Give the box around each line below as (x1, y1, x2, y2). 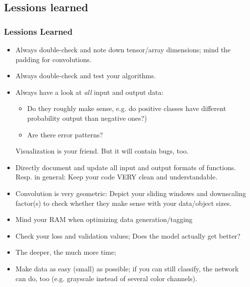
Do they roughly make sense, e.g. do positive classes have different (27, 103, 226, 113)
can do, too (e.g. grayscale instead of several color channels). (15, 273, 198, 283)
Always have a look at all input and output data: (15, 87, 164, 97)
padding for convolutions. (15, 54, 92, 64)
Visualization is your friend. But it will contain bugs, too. (15, 146, 189, 156)
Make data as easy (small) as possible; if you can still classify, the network (15, 263, 239, 273)
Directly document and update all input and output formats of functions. (15, 162, 236, 172)
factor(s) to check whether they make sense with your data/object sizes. (15, 198, 232, 208)
